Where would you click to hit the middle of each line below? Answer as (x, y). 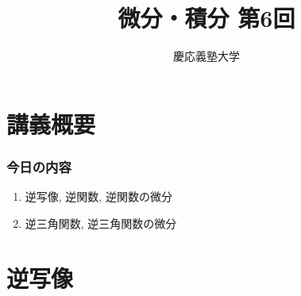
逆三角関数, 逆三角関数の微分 (101, 223)
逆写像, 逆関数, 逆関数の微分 (98, 196)
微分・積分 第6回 (206, 18)
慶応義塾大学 (206, 56)
